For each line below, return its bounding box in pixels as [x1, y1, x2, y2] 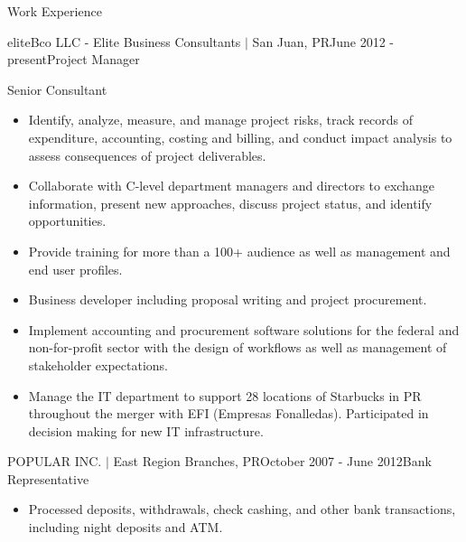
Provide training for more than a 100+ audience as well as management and [28, 241, 451, 260]
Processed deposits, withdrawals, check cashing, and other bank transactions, [28, 500, 456, 519]
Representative [7, 469, 89, 488]
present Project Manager [7, 50, 140, 69]
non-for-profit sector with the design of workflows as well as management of [28, 338, 447, 357]
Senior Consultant [7, 79, 107, 98]
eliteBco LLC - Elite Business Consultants [7, 32, 241, 51]
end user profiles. [28, 259, 123, 278]
